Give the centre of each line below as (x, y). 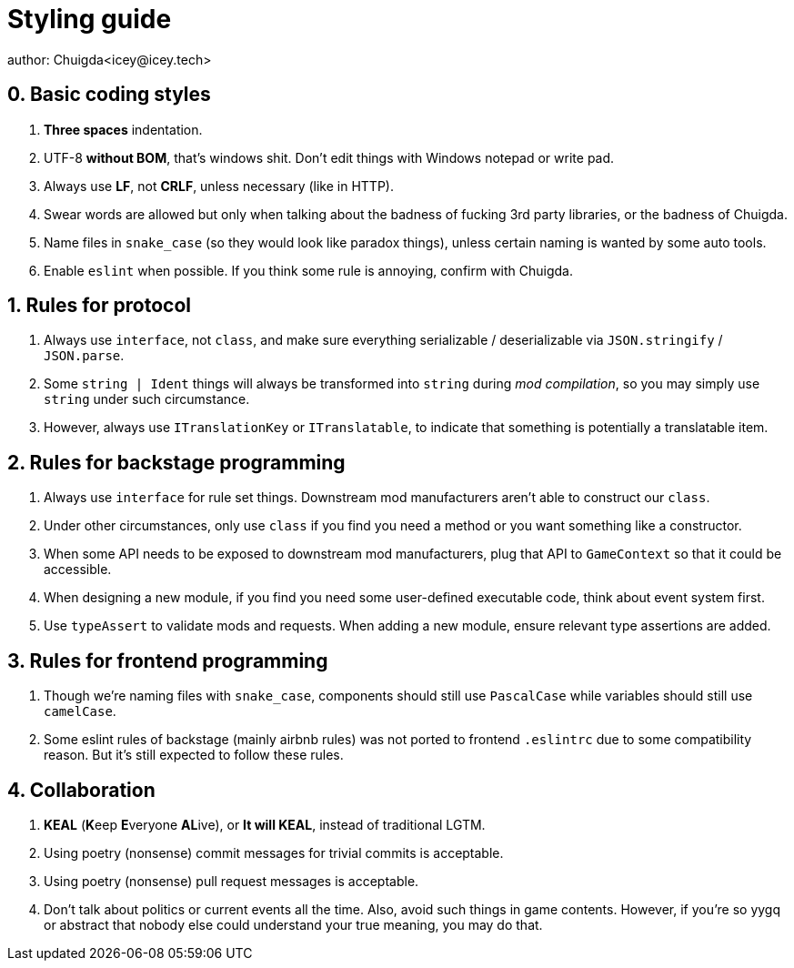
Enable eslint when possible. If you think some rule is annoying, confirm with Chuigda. (309, 270)
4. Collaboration (81, 790)
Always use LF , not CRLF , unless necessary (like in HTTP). (219, 186)
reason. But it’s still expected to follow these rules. (194, 755)
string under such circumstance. (147, 399)
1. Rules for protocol (99, 306)
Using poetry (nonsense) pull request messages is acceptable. (231, 881)
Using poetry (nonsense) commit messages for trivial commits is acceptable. (274, 852)
